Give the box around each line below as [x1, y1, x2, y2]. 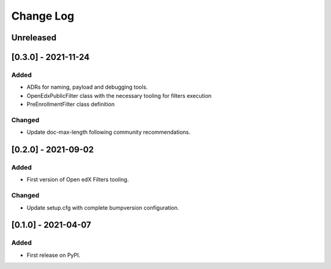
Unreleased [11, 32, 57, 43]
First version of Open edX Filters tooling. [26, 176, 129, 183]
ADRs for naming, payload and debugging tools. [26, 83, 148, 91]
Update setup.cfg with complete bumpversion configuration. [26, 204, 179, 211]
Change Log [11, 9, 75, 23]
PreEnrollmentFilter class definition [26, 101, 115, 108]
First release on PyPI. [26, 251, 81, 259]
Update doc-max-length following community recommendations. [26, 128, 191, 136]
